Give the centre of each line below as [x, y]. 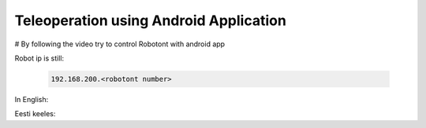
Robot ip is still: [39, 58]
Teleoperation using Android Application [151, 20]
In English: [32, 99]
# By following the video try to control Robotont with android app [120, 44]
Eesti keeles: [35, 114]
